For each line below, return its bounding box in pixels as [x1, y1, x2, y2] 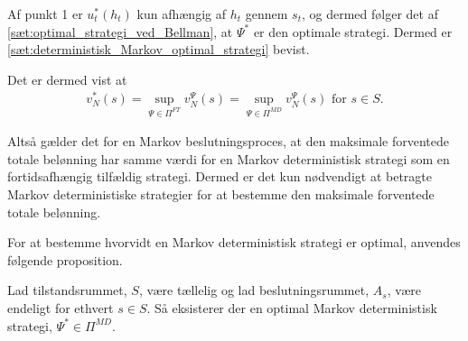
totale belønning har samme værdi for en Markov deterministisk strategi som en [7, 149, 450, 168]
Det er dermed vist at [7, 69, 127, 88]
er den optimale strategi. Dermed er [253, 22, 453, 41]
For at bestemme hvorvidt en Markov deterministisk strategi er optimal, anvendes [7, 233, 461, 252]
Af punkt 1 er [7, 5, 83, 23]
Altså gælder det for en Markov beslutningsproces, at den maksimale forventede [7, 132, 450, 151]
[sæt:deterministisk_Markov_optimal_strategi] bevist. [7, 40, 310, 59]
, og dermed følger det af [301, 5, 438, 23]
